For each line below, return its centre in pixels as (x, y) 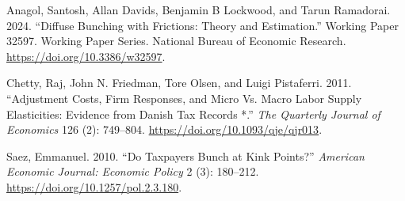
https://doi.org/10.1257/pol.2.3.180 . (94, 186)
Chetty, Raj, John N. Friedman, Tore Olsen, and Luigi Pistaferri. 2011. (179, 83)
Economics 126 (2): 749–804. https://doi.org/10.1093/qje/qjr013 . (164, 129)
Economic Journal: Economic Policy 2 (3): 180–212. (133, 171)
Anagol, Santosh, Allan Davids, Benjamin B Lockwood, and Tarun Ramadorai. (199, 9)
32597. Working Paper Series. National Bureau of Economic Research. (176, 41)
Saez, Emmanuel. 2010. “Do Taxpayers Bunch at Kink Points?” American (185, 155)
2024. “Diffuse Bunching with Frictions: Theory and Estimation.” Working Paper (202, 25)
